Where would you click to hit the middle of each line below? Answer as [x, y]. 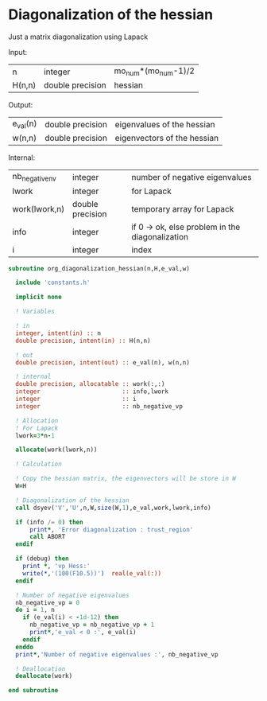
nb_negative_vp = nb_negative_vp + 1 [92, 625]
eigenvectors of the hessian [167, 138]
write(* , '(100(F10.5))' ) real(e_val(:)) [92, 573]
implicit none [39, 297]
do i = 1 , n [35, 610]
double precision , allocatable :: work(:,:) [90, 384]
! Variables [35, 312]
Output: [21, 105]
